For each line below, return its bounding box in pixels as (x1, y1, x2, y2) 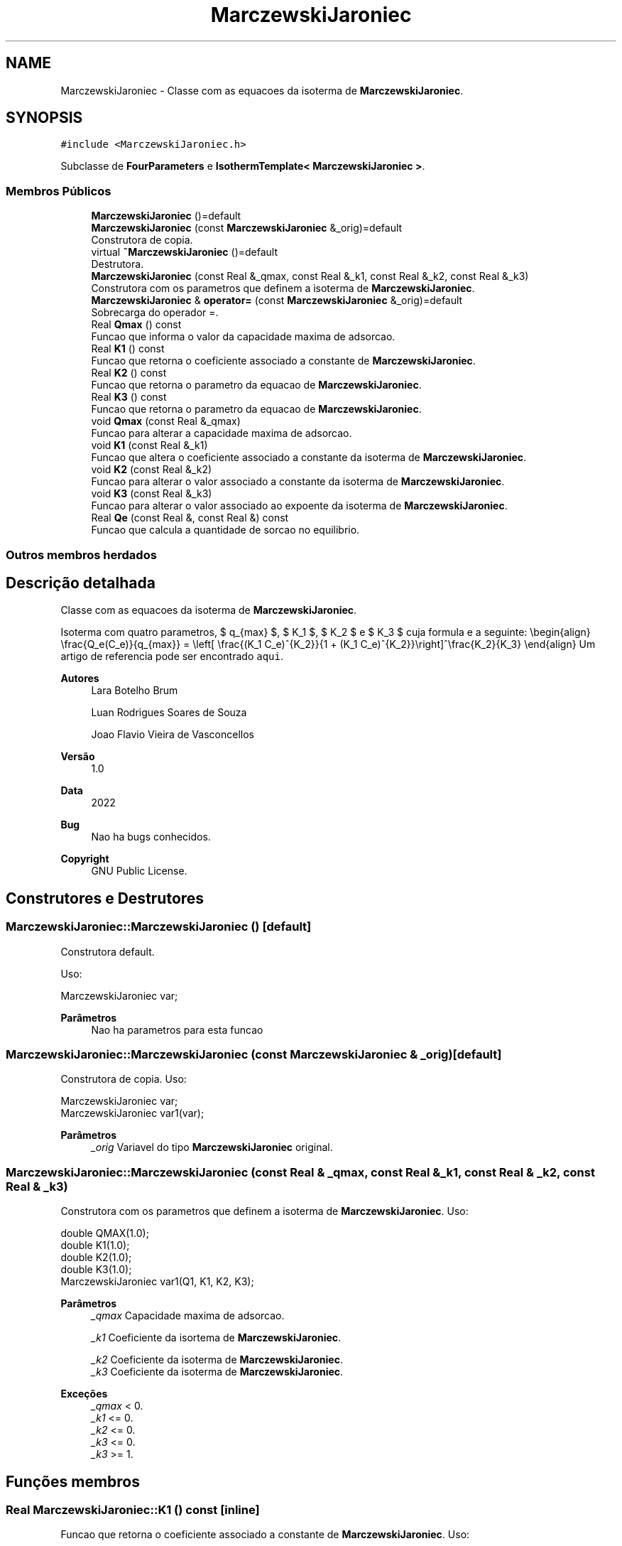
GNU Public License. (91, 865, 187, 877)
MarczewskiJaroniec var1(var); (60, 1107, 204, 1120)
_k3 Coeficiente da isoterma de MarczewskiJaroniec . (91, 1366, 344, 1378)
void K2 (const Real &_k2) (91, 463, 212, 476)
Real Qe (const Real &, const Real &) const (91, 512, 289, 524)
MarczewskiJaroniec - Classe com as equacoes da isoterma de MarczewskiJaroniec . (60, 84, 464, 97)
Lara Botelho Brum (91, 684, 178, 697)
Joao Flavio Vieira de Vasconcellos (91, 728, 254, 741)
